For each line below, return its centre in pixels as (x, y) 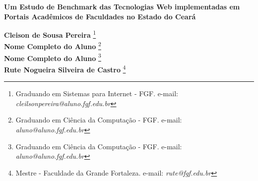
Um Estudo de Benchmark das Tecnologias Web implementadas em (122, 6)
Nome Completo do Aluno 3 (53, 57)
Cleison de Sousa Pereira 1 (50, 34)
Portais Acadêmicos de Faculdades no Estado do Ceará (100, 16)
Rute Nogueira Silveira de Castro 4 (65, 68)
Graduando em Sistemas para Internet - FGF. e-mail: (97, 93)
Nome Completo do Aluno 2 (53, 46)
